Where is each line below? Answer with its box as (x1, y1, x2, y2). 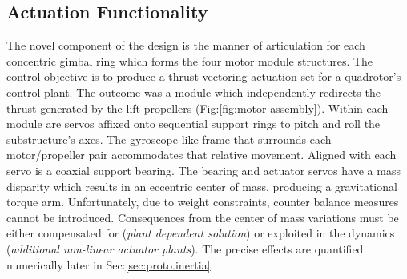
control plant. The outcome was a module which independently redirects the (6, 83, 381, 100)
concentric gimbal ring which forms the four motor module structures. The (6, 52, 373, 69)
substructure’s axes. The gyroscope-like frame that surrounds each (6, 130, 332, 147)
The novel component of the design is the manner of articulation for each (6, 37, 365, 54)
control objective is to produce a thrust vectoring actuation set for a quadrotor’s (6, 68, 401, 85)
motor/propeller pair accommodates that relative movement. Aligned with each (6, 146, 397, 163)
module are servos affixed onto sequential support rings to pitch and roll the (6, 115, 381, 132)
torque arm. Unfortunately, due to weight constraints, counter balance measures (6, 193, 399, 210)
